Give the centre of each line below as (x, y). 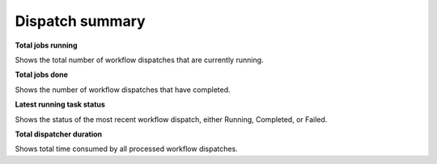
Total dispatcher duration (59, 134)
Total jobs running (46, 45)
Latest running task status (60, 104)
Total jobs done (42, 75)
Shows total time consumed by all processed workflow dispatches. (126, 149)
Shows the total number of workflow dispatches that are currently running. (139, 60)
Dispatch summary (80, 21)
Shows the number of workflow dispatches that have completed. (123, 90)
